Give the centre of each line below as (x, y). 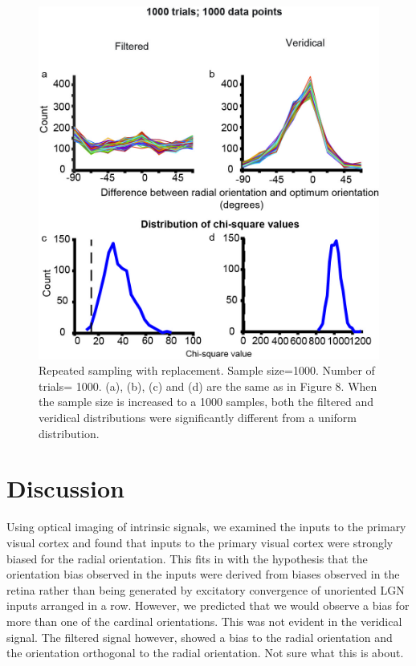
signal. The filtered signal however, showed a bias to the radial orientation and (200, 637)
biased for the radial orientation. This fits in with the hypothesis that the (187, 558)
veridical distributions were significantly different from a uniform (198, 418)
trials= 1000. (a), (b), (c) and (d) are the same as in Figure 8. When (208, 386)
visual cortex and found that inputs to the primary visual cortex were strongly (200, 542)
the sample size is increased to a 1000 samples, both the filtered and (206, 402)
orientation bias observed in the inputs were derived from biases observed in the (203, 574)
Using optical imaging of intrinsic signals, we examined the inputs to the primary (206, 527)
